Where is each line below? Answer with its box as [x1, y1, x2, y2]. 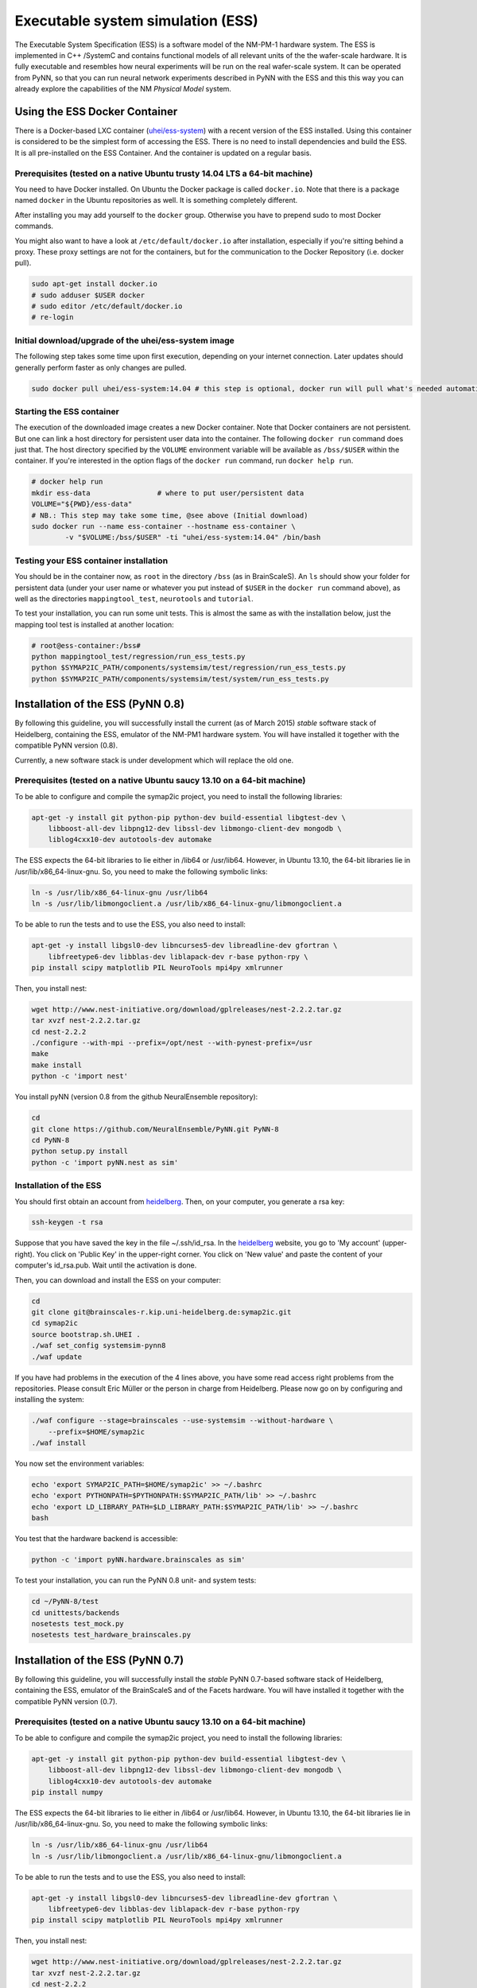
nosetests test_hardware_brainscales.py [31, 1630, 191, 1640]
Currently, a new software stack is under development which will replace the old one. [14, 755, 294, 765]
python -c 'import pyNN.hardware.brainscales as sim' [31, 1555, 246, 1564]
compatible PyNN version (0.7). [14, 1696, 118, 1706]
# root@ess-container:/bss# [31, 641, 141, 650]
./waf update [31, 1352, 83, 1361]
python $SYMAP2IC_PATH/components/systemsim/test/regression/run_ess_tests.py [31, 663, 346, 672]
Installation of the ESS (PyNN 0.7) [14, 1653, 184, 1667]
